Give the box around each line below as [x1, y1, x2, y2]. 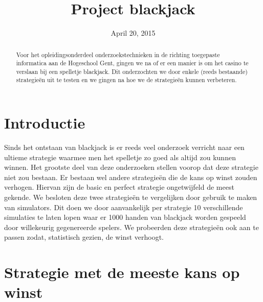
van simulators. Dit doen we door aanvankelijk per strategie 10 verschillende [4, 202, 243, 212]
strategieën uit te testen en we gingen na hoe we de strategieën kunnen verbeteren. [16, 75, 237, 84]
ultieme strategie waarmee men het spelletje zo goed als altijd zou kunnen [4, 152, 236, 162]
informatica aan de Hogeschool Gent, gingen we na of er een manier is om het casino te [16, 59, 249, 67]
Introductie [4, 112, 85, 133]
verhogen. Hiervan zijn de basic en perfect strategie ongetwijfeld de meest [4, 182, 234, 192]
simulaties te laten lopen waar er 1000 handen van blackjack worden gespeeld [4, 212, 246, 222]
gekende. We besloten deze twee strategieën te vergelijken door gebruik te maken [4, 192, 257, 203]
